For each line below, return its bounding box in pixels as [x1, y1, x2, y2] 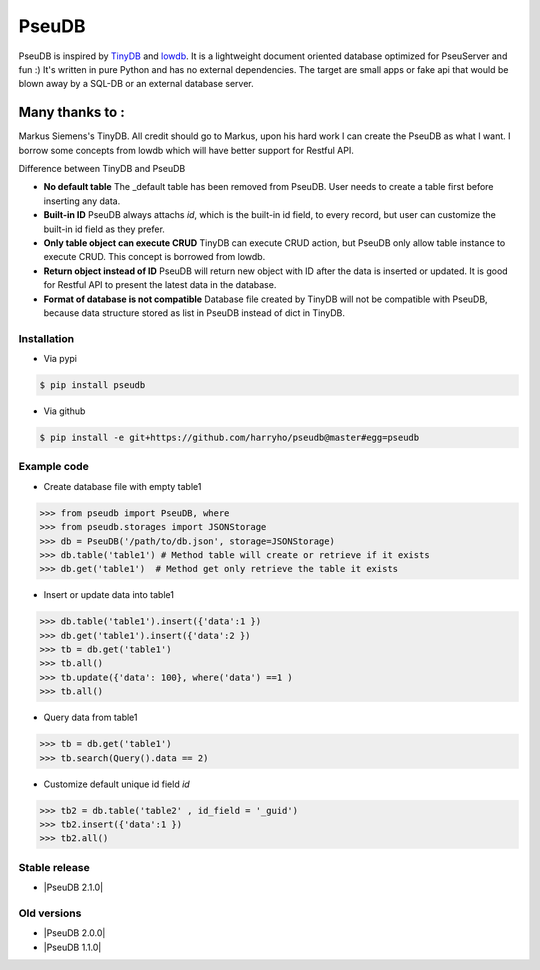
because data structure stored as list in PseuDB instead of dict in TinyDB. [43, 306, 345, 319]
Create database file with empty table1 [43, 480, 202, 492]
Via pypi [43, 353, 77, 365]
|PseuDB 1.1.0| [43, 941, 102, 953]
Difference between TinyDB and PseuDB [18, 163, 186, 175]
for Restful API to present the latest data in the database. [43, 279, 277, 291]
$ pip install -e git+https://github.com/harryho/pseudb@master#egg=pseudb [39, 432, 420, 444]
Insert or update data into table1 [43, 589, 175, 601]
